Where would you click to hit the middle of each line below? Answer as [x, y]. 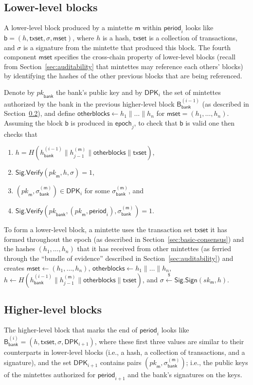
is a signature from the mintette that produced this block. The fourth [127, 47]
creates [14, 267]
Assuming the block [33, 122]
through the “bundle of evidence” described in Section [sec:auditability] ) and [119, 258]
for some [97, 191]
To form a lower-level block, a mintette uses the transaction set [98, 229]
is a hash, [117, 37]
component [20, 57]
